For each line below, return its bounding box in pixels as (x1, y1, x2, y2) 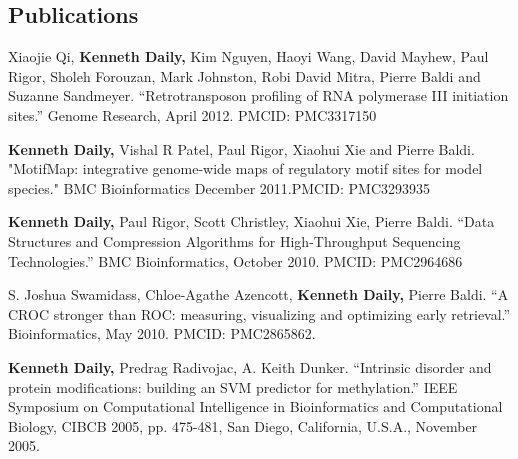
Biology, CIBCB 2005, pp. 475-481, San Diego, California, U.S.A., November (8, 415, 478, 436)
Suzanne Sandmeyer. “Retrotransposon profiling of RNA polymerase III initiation (8, 85, 509, 106)
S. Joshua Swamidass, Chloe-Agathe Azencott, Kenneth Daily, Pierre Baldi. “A (8, 284, 509, 305)
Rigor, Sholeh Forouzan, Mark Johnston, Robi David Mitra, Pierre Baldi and (8, 65, 481, 86)
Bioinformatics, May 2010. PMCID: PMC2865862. (8, 323, 316, 344)
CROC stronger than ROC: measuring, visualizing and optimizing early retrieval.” (8, 303, 511, 324)
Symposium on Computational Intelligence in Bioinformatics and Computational (8, 396, 503, 417)
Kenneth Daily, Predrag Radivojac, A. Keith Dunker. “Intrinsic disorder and (8, 356, 492, 377)
